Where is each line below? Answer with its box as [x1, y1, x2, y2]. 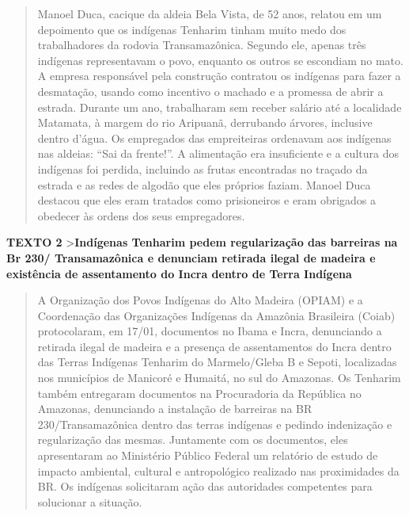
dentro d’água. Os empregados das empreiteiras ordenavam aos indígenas [37, 129, 392, 146]
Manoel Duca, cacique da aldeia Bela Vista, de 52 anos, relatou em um [37, 6, 382, 21]
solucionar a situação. [37, 493, 142, 510]
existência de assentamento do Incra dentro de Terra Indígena [6, 265, 352, 281]
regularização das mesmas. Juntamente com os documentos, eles [37, 431, 348, 448]
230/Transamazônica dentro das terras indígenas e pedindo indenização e [37, 415, 392, 432]
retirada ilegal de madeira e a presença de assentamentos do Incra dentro [37, 338, 392, 354]
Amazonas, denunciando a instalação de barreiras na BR [37, 400, 312, 417]
